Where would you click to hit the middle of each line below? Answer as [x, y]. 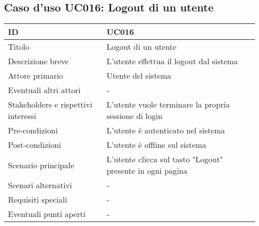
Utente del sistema [139, 76]
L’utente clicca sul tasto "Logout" [165, 159]
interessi [22, 116]
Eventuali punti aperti [47, 214]
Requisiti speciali [38, 200]
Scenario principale [41, 165]
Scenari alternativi [40, 185]
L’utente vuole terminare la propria [168, 105]
